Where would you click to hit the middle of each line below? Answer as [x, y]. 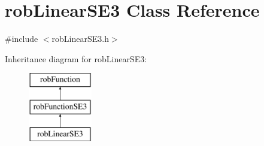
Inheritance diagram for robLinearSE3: [76, 58]
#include [22, 39]
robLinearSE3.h [80, 39]
